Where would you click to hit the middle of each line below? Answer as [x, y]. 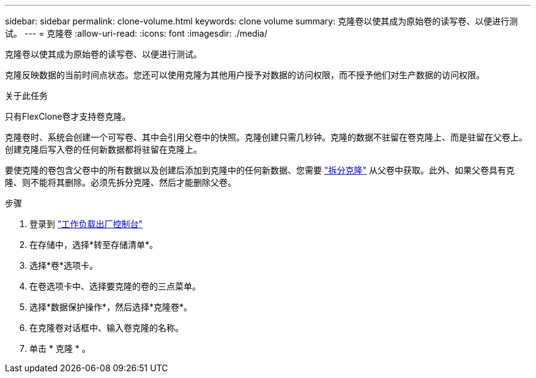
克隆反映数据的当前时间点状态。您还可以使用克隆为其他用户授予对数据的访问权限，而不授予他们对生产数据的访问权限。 [245, 75]
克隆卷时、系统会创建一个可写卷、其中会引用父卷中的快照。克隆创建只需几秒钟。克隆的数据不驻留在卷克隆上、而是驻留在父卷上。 [266, 137]
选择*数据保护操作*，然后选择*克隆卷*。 [111, 307]
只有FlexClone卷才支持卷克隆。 [68, 116]
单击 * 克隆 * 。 [60, 348]
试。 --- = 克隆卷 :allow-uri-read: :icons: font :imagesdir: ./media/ [136, 33]
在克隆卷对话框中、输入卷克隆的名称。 [106, 328]
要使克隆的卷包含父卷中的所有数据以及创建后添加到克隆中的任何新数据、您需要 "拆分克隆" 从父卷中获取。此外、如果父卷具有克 [260, 170]
